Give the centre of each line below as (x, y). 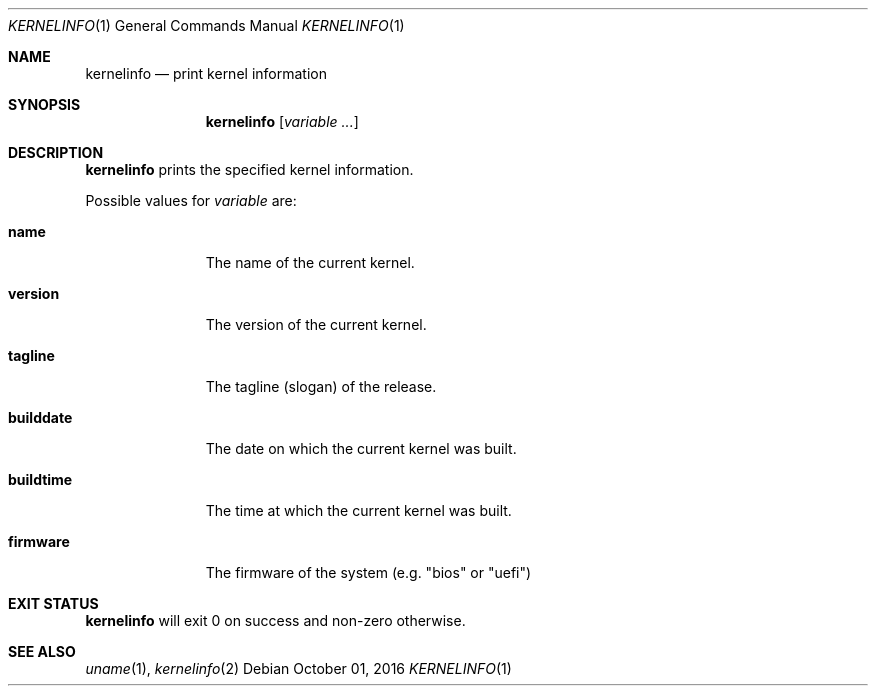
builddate (40, 417)
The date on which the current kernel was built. (361, 448)
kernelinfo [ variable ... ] (282, 121)
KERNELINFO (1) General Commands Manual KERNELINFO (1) (206, 25)
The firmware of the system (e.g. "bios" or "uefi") (368, 572)
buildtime (40, 479)
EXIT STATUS (53, 603)
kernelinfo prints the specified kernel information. (249, 169)
